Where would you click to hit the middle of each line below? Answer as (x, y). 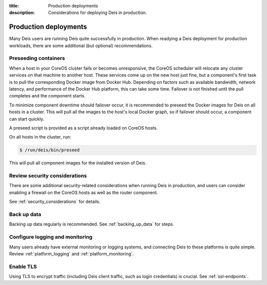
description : (22, 13)
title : (14, 6)
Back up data (25, 214)
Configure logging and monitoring (51, 237)
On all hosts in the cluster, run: (40, 137)
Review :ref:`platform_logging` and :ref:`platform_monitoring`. (71, 254)
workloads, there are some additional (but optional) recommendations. (81, 46)
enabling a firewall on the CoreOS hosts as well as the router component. (84, 192)
